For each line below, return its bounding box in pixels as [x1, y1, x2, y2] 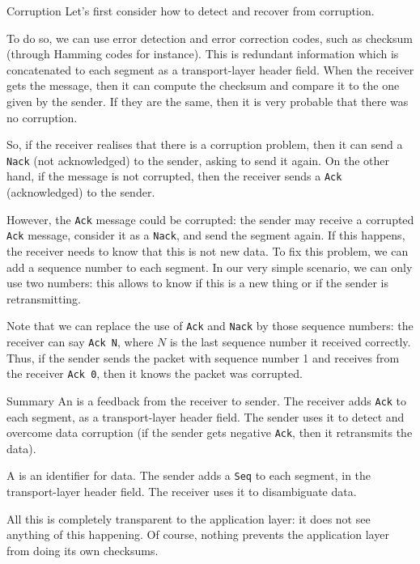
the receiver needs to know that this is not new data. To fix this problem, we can [6, 242, 409, 259]
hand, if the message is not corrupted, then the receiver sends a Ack [6, 168, 342, 184]
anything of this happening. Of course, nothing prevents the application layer [6, 526, 389, 543]
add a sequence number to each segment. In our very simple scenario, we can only [6, 258, 413, 275]
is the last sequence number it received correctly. [169, 333, 411, 350]
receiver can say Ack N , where [6, 333, 154, 350]
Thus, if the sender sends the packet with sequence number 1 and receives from [6, 349, 400, 366]
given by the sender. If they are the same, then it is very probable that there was [6, 92, 409, 109]
